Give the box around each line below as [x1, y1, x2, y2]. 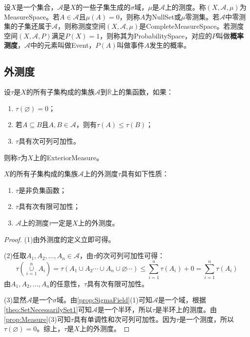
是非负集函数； [18, 185, 66, 195]
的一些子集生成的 [76, 2, 131, 12]
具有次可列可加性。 [18, 135, 80, 146]
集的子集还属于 [4, 21, 52, 31]
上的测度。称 [165, 2, 206, 12]
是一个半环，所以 [97, 304, 152, 315]
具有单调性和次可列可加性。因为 [73, 314, 176, 324]
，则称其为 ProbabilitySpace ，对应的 [100, 30, 212, 40]
